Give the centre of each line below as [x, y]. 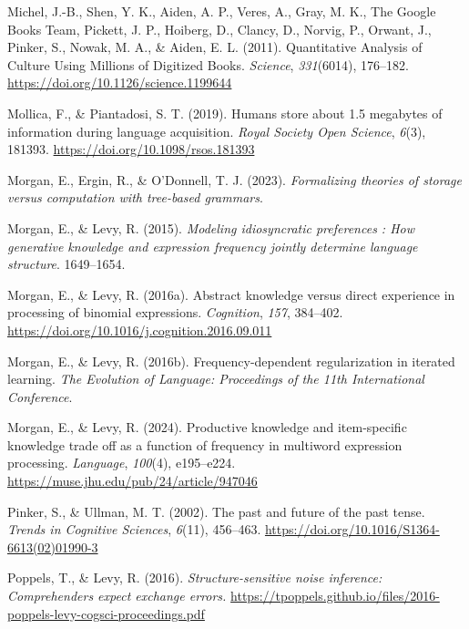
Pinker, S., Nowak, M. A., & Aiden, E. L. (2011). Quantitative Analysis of [215, 47]
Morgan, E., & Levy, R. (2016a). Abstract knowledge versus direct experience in [231, 294]
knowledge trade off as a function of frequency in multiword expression [205, 444]
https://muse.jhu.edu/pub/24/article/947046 [133, 481]
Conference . [40, 396]
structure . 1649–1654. [66, 264]
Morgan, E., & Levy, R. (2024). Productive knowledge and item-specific [207, 427]
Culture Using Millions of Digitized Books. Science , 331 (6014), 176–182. [208, 64]
